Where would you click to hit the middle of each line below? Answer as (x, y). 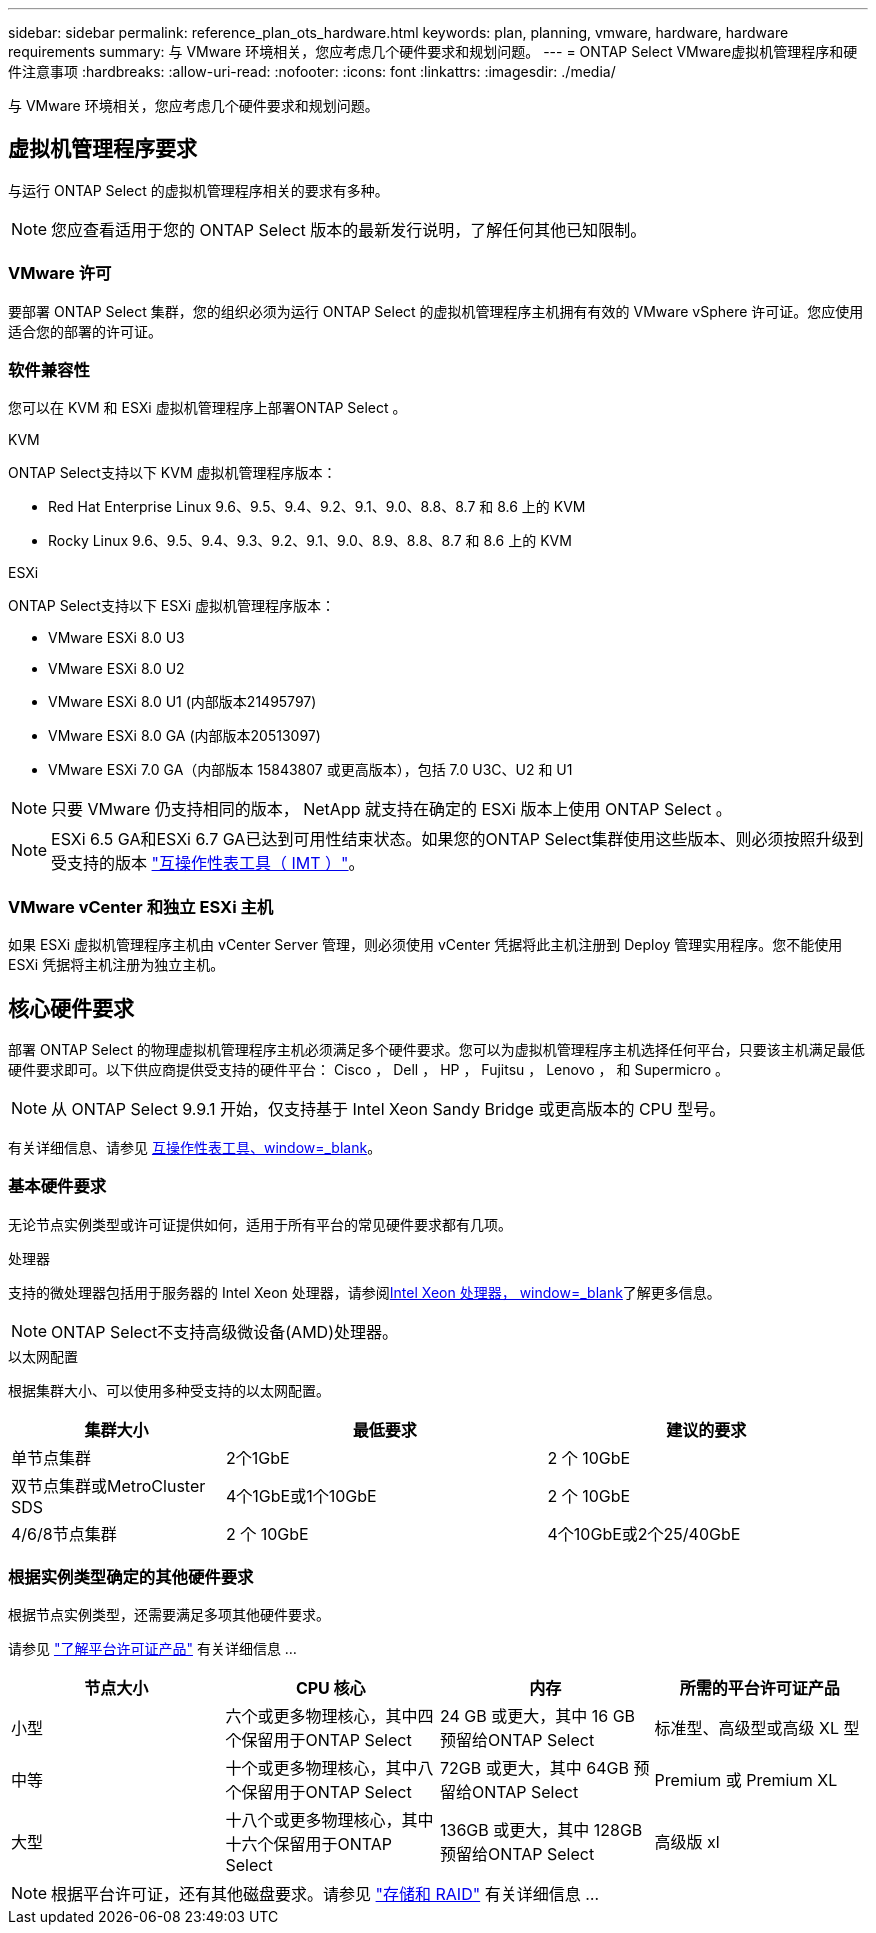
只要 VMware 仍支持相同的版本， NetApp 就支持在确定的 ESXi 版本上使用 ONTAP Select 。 (391, 809)
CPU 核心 (330, 1688)
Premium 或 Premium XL (746, 1780)
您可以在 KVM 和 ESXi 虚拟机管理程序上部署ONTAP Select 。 (207, 408)
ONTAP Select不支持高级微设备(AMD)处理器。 (224, 1331)
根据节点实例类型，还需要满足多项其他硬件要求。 (169, 1615)
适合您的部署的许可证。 (85, 331)
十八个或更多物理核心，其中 (329, 1820)
